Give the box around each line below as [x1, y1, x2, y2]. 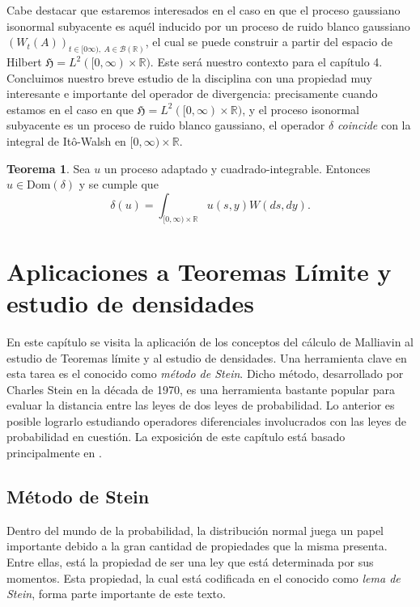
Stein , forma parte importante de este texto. [6, 585, 226, 602]
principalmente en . [6, 444, 102, 461]
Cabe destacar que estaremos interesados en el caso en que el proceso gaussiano [6, 2, 401, 18]
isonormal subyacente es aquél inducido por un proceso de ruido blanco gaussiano [6, 17, 410, 34]
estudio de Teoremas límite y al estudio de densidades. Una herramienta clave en [6, 349, 407, 366]
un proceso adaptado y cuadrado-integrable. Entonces [104, 159, 371, 176]
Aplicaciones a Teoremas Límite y [6, 254, 392, 287]
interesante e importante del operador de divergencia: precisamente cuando [6, 85, 378, 102]
